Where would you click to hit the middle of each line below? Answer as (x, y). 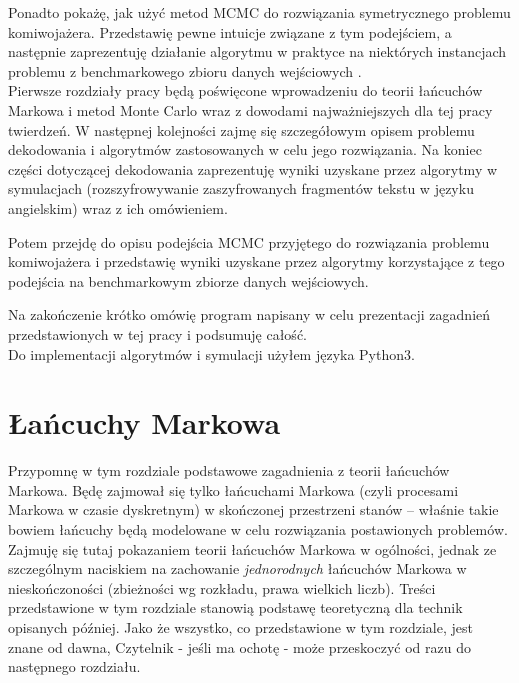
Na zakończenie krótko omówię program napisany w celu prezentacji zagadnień (249, 314)
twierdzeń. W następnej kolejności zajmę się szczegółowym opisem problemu (241, 129)
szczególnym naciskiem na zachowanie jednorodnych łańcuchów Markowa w (237, 568)
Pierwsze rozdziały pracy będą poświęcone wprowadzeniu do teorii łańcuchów (245, 90)
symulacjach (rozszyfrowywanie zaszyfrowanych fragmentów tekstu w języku (241, 188)
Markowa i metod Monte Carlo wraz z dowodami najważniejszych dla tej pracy (250, 109)
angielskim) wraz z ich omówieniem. (118, 207)
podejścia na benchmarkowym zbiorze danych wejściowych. (188, 280)
